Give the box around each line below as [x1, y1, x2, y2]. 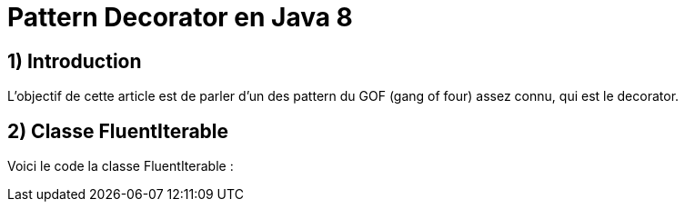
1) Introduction [7, 49, 142, 73]
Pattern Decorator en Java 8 [7, 2, 353, 33]
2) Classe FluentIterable [7, 119, 229, 143]
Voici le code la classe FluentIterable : [7, 158, 234, 174]
